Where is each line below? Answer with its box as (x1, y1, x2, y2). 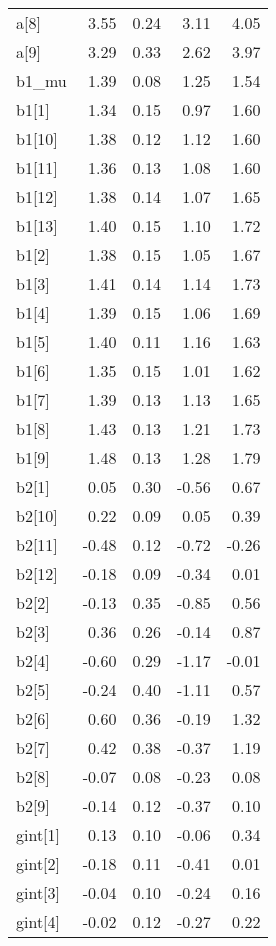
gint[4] (16, 910, 61, 933)
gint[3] (16, 881, 61, 904)
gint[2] (16, 852, 61, 875)
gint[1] (16, 823, 61, 846)
